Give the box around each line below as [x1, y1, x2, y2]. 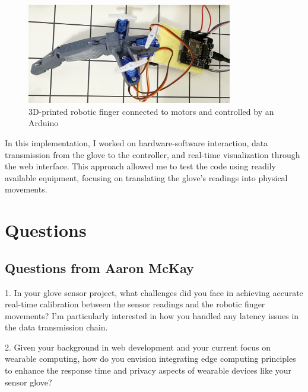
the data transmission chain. [5, 321, 108, 333]
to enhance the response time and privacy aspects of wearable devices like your [5, 364, 292, 377]
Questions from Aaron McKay [5, 258, 194, 277]
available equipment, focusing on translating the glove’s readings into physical [5, 171, 288, 184]
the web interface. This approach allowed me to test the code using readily [5, 160, 276, 172]
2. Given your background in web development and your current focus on [5, 340, 271, 353]
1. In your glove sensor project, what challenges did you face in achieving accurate [5, 286, 303, 298]
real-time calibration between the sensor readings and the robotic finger [5, 298, 265, 310]
